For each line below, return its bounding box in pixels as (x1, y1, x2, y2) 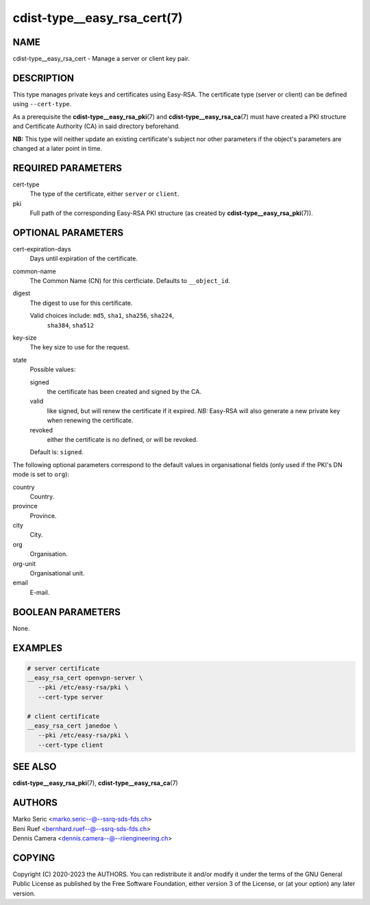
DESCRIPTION (12, 72, 75, 84)
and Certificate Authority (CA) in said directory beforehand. (12, 122, 181, 130)
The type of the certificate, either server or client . (29, 190, 180, 198)
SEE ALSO (12, 761, 57, 773)
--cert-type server (38, 693, 103, 701)
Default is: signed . (29, 448, 84, 456)
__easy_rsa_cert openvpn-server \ (27, 674, 143, 682)
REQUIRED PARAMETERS (12, 162, 123, 174)
